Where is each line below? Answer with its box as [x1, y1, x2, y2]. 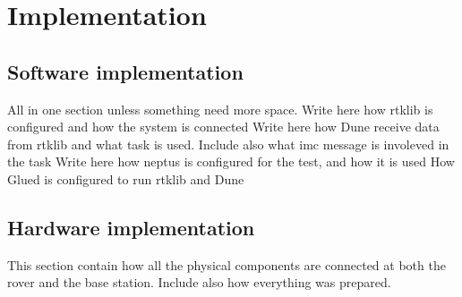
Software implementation [7, 57, 244, 85]
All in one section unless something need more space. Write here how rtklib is [7, 99, 433, 118]
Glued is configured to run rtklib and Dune [7, 169, 244, 188]
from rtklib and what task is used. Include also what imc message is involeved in [7, 134, 449, 153]
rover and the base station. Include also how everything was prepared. [7, 273, 391, 292]
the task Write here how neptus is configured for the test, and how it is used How [7, 152, 455, 171]
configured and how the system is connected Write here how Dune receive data [7, 117, 440, 136]
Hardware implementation [7, 213, 255, 241]
